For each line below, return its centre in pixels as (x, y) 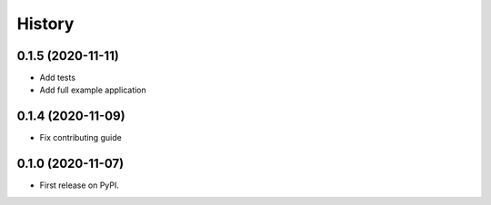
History (45, 24)
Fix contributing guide (80, 138)
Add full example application (93, 90)
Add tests (58, 78)
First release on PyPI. (80, 185)
